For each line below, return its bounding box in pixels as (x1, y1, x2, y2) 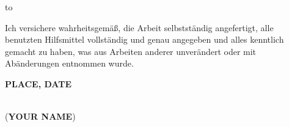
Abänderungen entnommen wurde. (5, 57, 134, 70)
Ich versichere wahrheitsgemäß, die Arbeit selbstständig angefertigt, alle (5, 21, 274, 34)
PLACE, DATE (5, 77, 71, 90)
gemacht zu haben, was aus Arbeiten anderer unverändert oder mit (5, 45, 257, 57)
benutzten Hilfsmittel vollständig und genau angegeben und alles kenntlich (5, 33, 284, 46)
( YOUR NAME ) (5, 110, 76, 123)
